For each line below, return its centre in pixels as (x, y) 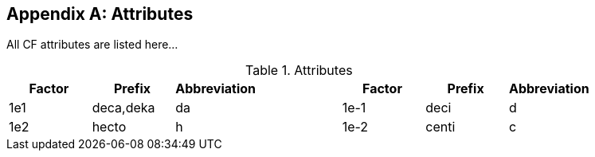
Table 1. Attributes (299, 71)
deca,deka (123, 108)
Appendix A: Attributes (100, 14)
